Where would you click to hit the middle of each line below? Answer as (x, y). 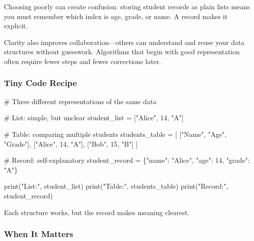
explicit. (16, 26)
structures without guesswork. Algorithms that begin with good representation (122, 52)
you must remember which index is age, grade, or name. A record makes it (116, 16)
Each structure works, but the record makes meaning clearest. (97, 212)
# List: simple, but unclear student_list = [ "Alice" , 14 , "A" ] (94, 118)
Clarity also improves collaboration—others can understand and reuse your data (124, 42)
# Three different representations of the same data (80, 101)
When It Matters (39, 234)
